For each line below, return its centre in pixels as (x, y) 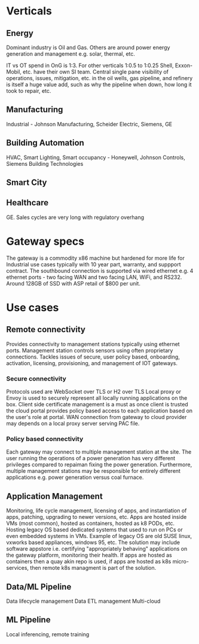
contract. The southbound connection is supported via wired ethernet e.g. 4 (100, 271)
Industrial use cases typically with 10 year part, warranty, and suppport (94, 264)
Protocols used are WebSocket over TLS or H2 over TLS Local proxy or (94, 392)
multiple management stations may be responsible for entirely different (94, 471)
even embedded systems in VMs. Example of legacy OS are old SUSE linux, (99, 536)
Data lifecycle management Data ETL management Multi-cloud (83, 601)
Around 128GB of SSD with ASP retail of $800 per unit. (73, 283)
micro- (181, 561)
